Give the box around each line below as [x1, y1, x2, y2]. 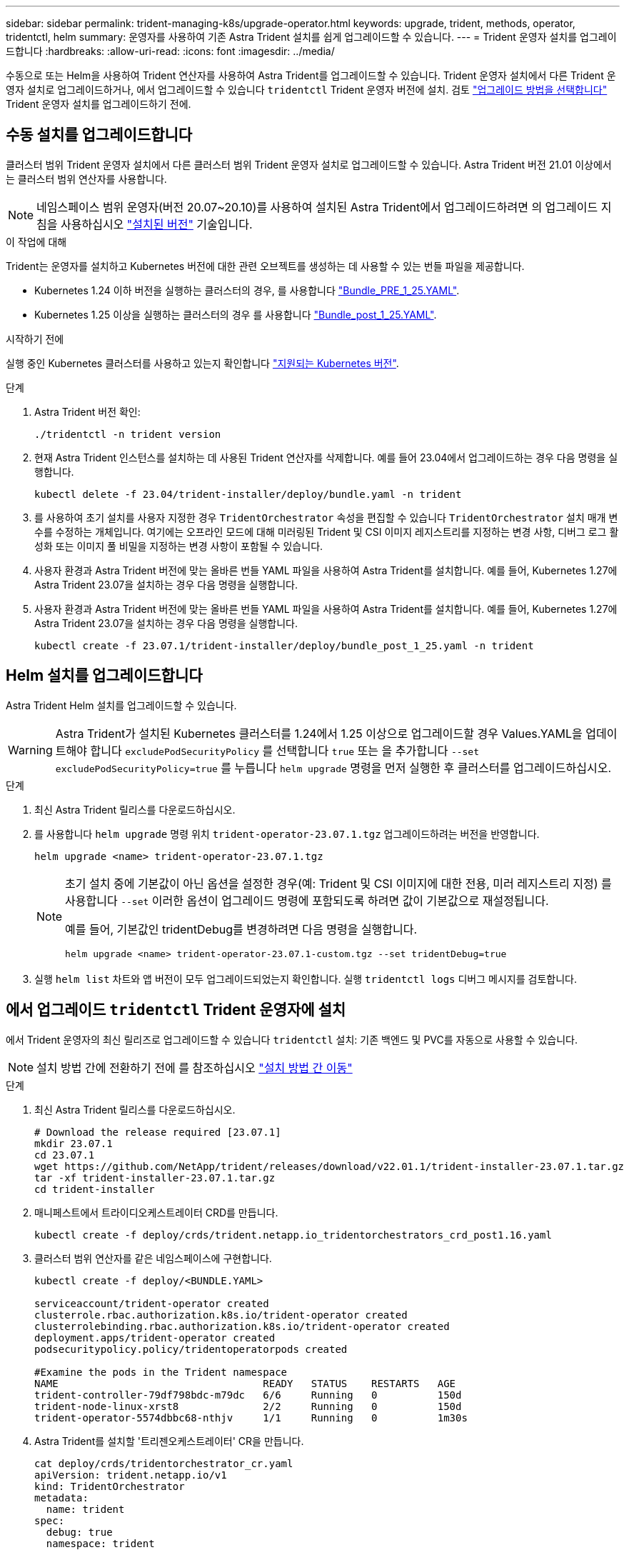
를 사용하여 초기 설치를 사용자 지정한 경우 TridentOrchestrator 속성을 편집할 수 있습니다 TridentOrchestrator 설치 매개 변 [34, 511, 618, 524]
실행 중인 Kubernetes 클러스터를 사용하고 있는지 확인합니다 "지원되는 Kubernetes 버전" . [6, 356, 399, 369]
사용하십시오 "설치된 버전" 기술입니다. [61, 216, 253, 231]
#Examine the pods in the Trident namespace [34, 1366, 288, 1378]
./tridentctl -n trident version [34, 428, 221, 440]
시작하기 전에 [6, 332, 64, 345]
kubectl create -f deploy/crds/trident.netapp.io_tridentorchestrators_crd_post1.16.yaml [34, 1229, 552, 1241]
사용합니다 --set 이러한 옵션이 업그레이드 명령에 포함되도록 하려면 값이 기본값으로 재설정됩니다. [65, 893, 549, 908]
